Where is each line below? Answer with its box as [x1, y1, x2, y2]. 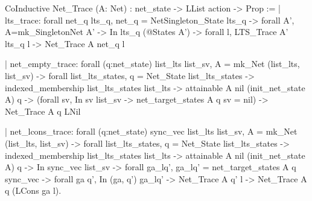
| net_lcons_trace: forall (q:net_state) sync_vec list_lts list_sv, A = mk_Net [5, 125, 298, 138]
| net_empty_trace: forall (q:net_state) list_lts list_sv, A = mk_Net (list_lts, [5, 57, 300, 70]
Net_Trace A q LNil [5, 104, 81, 117]
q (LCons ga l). [5, 184, 62, 197]
